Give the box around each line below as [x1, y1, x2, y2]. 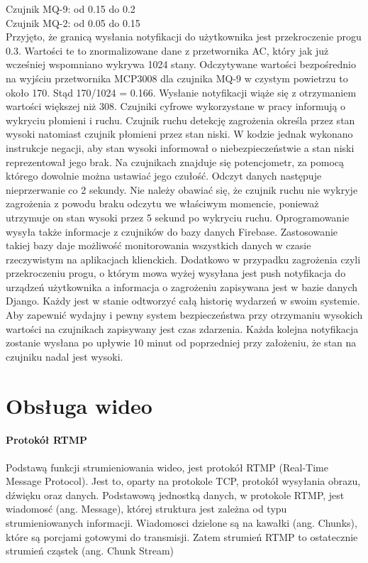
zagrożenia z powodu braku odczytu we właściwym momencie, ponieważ [6, 196, 319, 211]
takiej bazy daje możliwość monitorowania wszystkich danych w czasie [6, 238, 311, 253]
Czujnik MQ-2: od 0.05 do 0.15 [6, 15, 140, 30]
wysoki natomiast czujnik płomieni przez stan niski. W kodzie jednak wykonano [6, 126, 353, 141]
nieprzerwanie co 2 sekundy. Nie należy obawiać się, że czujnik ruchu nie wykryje [6, 182, 358, 197]
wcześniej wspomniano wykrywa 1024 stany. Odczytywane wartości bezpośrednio [6, 57, 356, 72]
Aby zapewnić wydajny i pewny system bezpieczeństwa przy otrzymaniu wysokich [6, 307, 363, 322]
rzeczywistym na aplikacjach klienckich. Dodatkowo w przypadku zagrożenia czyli [6, 251, 361, 266]
